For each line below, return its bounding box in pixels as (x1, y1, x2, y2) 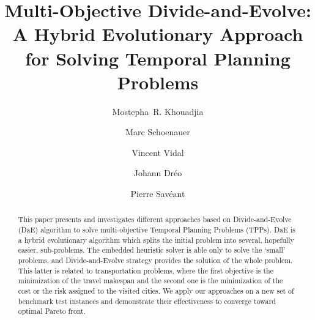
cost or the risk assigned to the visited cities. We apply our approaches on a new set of (18, 286, 294, 296)
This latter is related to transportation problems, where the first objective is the (18, 265, 273, 275)
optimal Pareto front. (18, 306, 86, 316)
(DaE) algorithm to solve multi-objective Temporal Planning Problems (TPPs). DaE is (18, 225, 296, 235)
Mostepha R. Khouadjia (112, 105, 204, 117)
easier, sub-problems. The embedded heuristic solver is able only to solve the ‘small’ (18, 245, 286, 255)
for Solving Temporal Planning (25, 45, 291, 70)
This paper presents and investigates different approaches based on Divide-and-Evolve (18, 214, 292, 225)
